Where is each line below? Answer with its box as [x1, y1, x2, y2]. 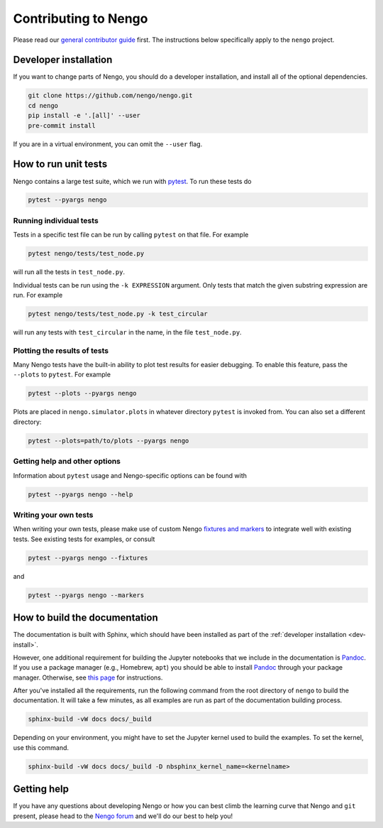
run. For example [13, 290, 63, 299]
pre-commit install [28, 121, 96, 129]
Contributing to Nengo [13, 11, 148, 26]
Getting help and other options [13, 457, 121, 467]
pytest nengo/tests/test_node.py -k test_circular [28, 310, 209, 317]
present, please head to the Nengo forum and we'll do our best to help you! [13, 812, 233, 820]
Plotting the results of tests [13, 345, 109, 355]
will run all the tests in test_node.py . [13, 268, 126, 276]
